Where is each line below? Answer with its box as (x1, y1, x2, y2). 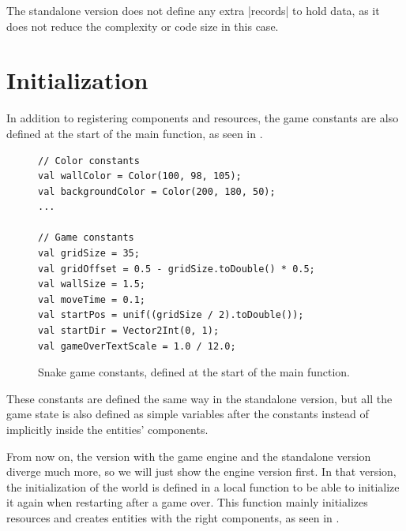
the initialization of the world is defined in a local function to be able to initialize (6, 478, 400, 495)
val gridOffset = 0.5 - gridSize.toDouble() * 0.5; (38, 263, 315, 275)
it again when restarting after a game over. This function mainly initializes (6, 494, 368, 510)
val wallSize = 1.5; (38, 279, 146, 290)
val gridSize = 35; (38, 248, 140, 260)
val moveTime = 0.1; (38, 294, 146, 305)
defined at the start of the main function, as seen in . (6, 125, 263, 141)
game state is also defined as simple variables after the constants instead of (6, 406, 369, 422)
